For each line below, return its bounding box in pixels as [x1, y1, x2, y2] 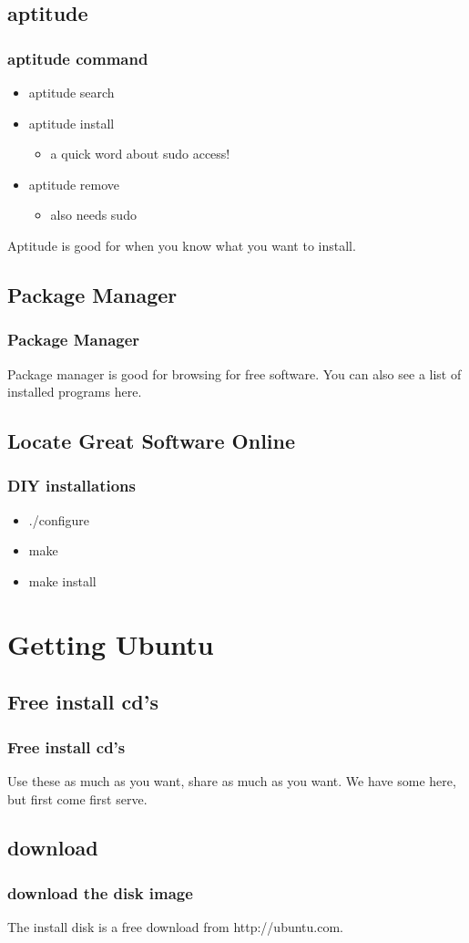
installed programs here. [7, 382, 142, 401]
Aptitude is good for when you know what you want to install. [7, 235, 356, 254]
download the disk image [7, 881, 193, 904]
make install [28, 571, 97, 590]
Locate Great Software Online [7, 427, 296, 455]
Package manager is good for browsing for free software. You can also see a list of [7, 364, 462, 383]
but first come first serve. [7, 789, 148, 808]
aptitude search [28, 83, 115, 101]
